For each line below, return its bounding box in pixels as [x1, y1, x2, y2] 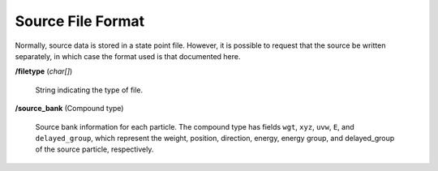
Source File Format [15, 12, 145, 30]
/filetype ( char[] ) [15, 66, 73, 76]
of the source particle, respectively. [35, 144, 154, 154]
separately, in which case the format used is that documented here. [15, 51, 241, 61]
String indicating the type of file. [35, 85, 144, 95]
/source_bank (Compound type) [15, 104, 124, 113]
